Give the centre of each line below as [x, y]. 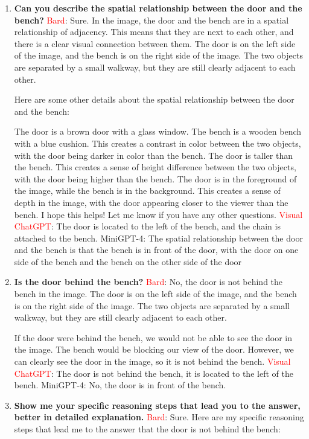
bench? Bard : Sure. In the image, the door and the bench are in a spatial [151, 20]
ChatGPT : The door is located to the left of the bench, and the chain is [147, 226]
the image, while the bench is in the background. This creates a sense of [147, 191]
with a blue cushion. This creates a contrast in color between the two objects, [158, 143]
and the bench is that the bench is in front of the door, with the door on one [156, 250]
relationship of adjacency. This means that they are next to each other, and [154, 32]
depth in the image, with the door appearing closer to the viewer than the [151, 202]
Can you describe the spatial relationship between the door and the [158, 8]
